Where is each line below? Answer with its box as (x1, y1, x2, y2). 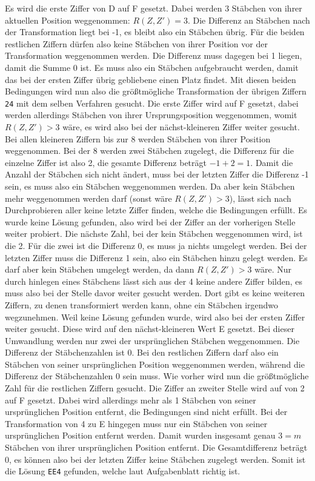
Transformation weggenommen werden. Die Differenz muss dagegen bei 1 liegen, (5, 49, 302, 62)
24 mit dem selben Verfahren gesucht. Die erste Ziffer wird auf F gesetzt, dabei (5, 96, 299, 109)
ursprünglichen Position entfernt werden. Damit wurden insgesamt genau (5, 429, 276, 442)
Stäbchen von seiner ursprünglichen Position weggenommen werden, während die (5, 357, 305, 370)
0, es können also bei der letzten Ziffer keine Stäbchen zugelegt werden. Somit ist (5, 453, 306, 465)
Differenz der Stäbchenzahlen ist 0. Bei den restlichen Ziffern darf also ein (5, 346, 279, 359)
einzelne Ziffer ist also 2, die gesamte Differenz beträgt (5, 156, 207, 168)
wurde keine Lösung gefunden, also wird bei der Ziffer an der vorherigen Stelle (5, 215, 296, 228)
